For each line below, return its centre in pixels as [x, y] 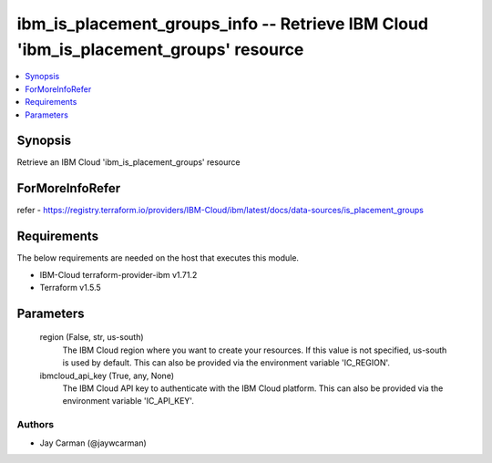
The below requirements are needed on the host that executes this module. [158, 258]
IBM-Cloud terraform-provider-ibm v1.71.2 [118, 274]
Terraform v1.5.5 [71, 288]
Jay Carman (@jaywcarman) [93, 443]
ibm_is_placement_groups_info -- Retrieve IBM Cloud [222, 24]
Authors [36, 425]
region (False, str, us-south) [92, 337]
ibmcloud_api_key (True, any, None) [107, 376]
